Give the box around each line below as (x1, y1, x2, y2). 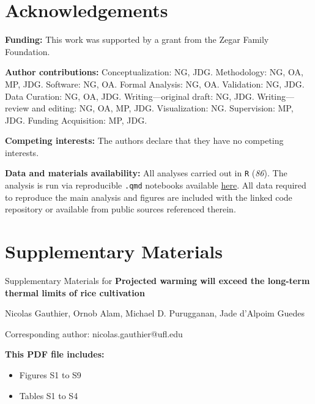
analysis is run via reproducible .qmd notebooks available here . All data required (5, 179, 306, 192)
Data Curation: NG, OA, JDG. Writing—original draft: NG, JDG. (5, 89, 254, 102)
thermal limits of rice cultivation (5, 286, 145, 299)
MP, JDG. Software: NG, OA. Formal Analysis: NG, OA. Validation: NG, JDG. (5, 77, 305, 90)
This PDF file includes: (5, 348, 105, 361)
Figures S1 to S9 (19, 368, 81, 381)
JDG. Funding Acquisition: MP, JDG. (5, 113, 147, 126)
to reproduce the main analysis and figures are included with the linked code (5, 190, 292, 203)
